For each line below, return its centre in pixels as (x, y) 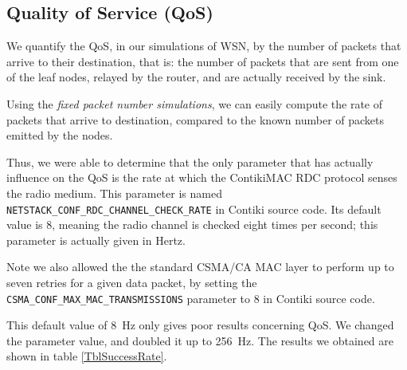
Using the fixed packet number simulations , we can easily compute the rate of (195, 103)
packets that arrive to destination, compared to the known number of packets (196, 119)
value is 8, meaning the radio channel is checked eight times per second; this (192, 224)
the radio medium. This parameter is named (114, 193)
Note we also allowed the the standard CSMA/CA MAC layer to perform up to (200, 267)
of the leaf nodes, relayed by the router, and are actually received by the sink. (196, 77)
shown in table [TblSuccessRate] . (87, 356)
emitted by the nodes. (60, 135)
